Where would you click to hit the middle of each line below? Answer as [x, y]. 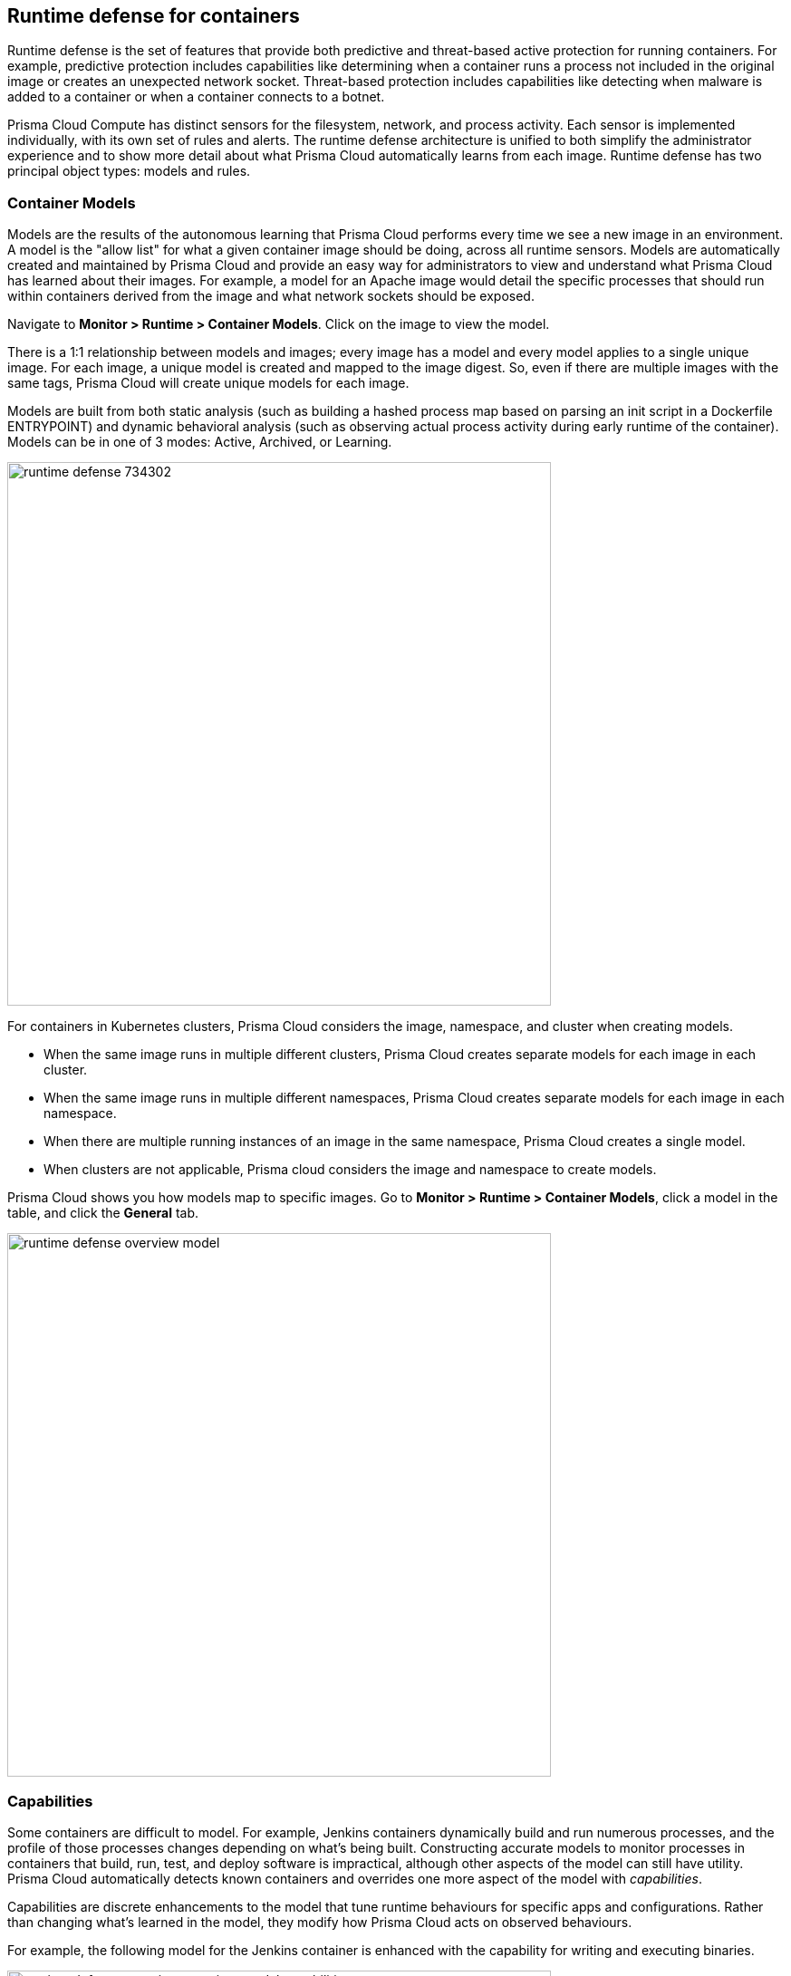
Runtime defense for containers [154, 16]
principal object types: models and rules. [129, 171]
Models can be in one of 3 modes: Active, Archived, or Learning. [200, 442]
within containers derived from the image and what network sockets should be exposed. [271, 296]
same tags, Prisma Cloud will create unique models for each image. [208, 383]
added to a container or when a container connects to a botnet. [196, 97]
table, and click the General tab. [103, 1213]
